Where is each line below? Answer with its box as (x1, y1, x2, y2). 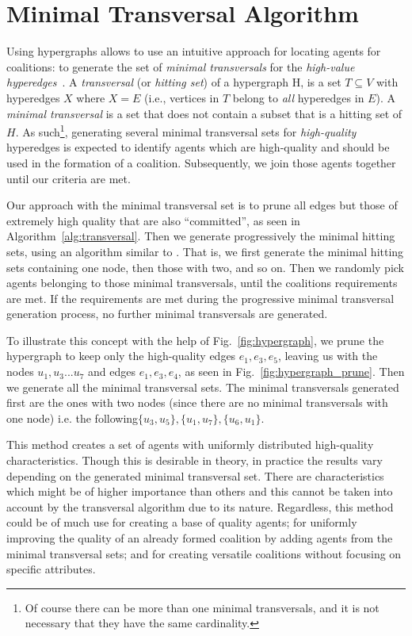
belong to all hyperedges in (232, 89, 364, 105)
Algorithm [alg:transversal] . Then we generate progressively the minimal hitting (6, 228, 395, 244)
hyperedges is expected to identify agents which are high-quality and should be (6, 139, 390, 155)
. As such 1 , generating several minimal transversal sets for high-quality (15, 121, 357, 140)
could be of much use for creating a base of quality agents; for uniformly (6, 514, 357, 531)
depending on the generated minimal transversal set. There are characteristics (6, 467, 384, 484)
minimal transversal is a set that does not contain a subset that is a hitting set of (6, 105, 402, 121)
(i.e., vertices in (144, 89, 219, 105)
